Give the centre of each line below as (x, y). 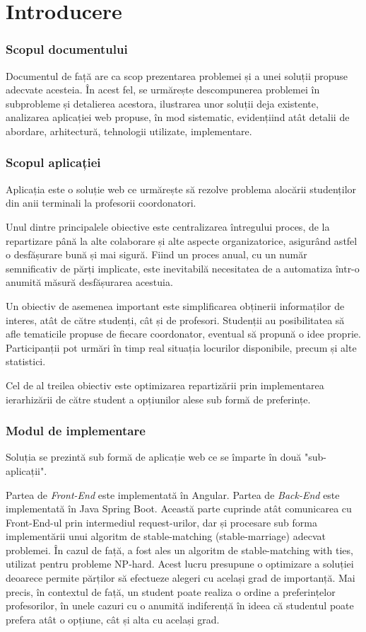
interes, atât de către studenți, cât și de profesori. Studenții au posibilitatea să (175, 320)
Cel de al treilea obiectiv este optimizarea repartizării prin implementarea (165, 385)
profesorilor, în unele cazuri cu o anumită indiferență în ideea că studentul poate (180, 605)
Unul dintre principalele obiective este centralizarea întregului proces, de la (168, 226)
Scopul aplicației (53, 162)
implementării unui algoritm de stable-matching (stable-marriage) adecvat (166, 536)
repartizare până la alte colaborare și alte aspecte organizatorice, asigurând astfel (182, 240)
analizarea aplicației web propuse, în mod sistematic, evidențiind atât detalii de (178, 117)
